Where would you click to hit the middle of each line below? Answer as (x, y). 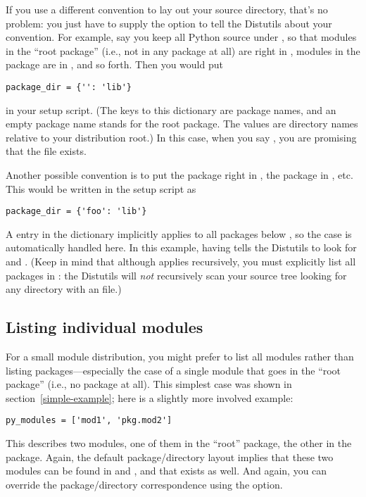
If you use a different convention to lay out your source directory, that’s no (167, 9)
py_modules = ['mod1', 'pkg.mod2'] (89, 421)
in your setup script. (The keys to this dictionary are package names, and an (171, 109)
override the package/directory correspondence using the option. (144, 484)
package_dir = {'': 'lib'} (69, 87)
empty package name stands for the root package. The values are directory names (182, 124)
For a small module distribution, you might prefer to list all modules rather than (180, 357)
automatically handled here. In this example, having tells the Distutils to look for (181, 247)
